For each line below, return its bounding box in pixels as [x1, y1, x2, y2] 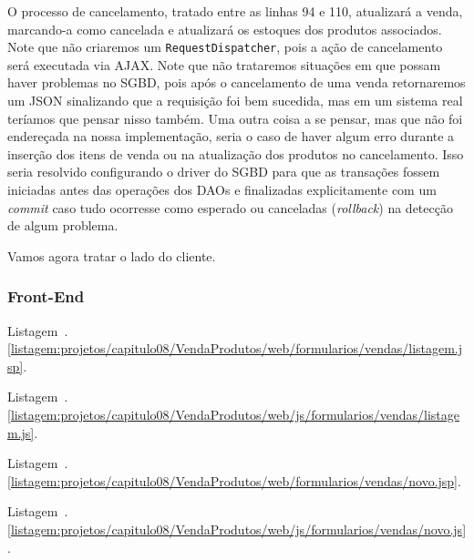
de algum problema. [7, 216, 118, 235]
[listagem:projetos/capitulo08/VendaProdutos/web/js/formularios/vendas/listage [7, 404, 460, 423]
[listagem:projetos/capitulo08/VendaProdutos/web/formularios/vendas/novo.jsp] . [7, 471, 461, 490]
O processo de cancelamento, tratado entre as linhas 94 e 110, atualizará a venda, [7, 2, 463, 20]
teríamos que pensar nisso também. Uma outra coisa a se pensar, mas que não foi [7, 108, 463, 127]
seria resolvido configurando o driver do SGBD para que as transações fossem [7, 162, 440, 181]
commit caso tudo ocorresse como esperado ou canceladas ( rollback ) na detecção [7, 198, 453, 217]
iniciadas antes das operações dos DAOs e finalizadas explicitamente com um [7, 180, 437, 199]
